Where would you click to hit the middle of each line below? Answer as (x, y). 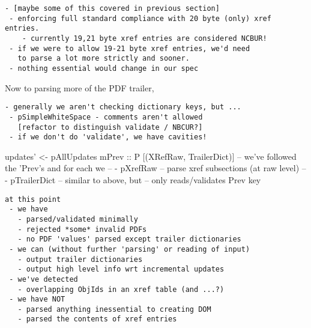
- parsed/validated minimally (78, 219)
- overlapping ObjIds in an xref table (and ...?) (121, 289)
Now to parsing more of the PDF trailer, (80, 87)
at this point (33, 199)
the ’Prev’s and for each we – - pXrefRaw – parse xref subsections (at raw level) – (155, 168)
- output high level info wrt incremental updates (121, 269)
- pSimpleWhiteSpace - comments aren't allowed (106, 117)
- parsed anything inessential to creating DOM (114, 309)
